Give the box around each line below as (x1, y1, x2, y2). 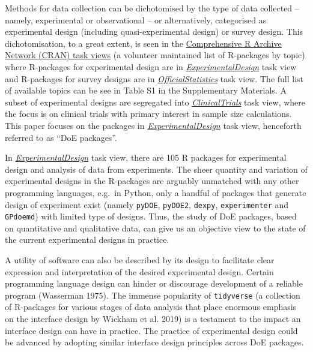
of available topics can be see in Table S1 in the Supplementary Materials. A (5, 84, 287, 97)
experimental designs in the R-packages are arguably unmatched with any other (5, 175, 299, 187)
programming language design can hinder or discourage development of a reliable (5, 277, 303, 290)
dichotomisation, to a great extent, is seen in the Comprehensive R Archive (5, 37, 282, 49)
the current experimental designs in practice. (5, 233, 169, 246)
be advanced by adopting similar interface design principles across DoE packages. (5, 336, 304, 348)
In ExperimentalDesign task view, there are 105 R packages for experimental (5, 151, 287, 164)
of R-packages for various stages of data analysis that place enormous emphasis (5, 300, 297, 313)
